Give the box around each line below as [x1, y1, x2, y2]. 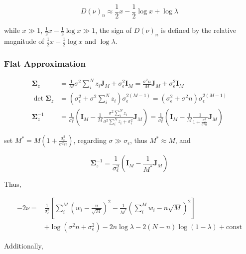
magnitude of [4, 35, 44, 46]
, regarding [73, 135, 107, 145]
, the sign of [95, 25, 132, 35]
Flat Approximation [4, 57, 86, 69]
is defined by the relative [161, 25, 237, 35]
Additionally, [4, 240, 43, 251]
